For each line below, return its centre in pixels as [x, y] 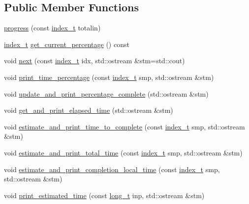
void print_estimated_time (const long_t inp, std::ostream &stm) [104, 195]
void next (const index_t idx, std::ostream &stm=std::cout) [94, 61]
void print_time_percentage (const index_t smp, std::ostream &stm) [109, 77]
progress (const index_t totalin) [52, 28]
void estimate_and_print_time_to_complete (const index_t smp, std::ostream [124, 126]
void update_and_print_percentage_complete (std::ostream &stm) [106, 93]
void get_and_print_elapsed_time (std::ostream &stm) [89, 110]
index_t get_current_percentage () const [67, 44]
